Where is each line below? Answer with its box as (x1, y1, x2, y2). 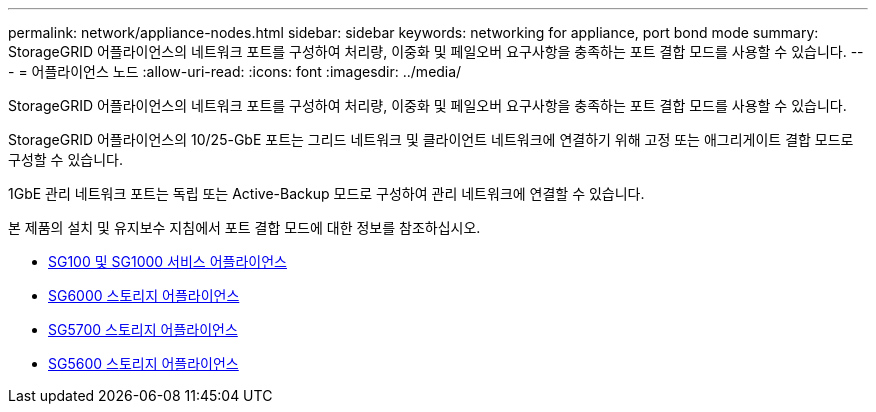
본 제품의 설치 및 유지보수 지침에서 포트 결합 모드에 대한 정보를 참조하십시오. (8, 219, 481, 236)
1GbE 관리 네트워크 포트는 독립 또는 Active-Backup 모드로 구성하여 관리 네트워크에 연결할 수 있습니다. (8, 185, 645, 202)
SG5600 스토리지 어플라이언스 (48, 355, 239, 372)
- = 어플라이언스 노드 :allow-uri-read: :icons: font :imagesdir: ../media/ (8, 63, 462, 80)
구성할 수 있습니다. (8, 151, 123, 168)
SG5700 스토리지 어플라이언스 (48, 321, 238, 338)
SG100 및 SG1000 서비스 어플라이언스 (48, 253, 287, 270)
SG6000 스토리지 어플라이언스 (48, 287, 240, 304)
